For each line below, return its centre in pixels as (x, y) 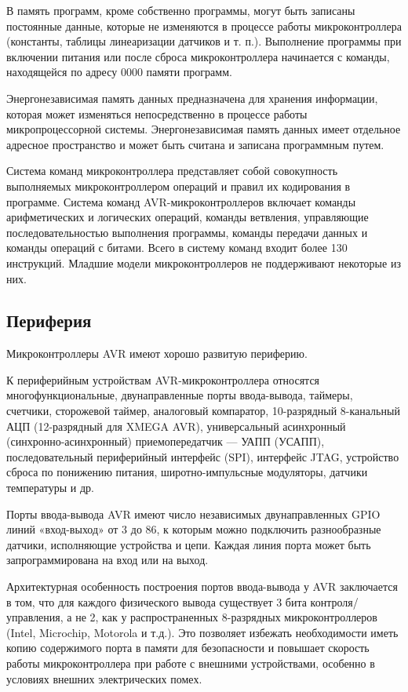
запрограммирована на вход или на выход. (107, 560)
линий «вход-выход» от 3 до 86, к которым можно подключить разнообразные (194, 529)
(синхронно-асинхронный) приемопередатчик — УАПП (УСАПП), (166, 441)
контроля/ (334, 601)
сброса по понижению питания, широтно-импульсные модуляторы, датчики (187, 472)
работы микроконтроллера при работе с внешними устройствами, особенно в (191, 663)
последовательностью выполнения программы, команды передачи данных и (187, 232)
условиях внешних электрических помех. (104, 678)
